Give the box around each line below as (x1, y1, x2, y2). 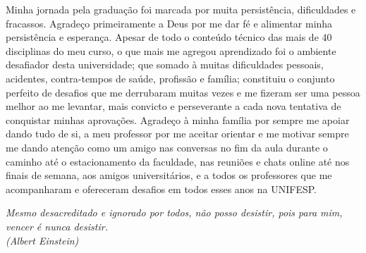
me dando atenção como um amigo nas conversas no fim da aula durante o (6, 140, 328, 154)
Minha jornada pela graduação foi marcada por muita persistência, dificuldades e (6, 2, 356, 16)
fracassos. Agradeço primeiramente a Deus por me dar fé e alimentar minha (6, 16, 333, 30)
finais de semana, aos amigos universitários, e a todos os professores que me (6, 168, 332, 183)
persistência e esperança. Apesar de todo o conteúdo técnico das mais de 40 (6, 30, 332, 44)
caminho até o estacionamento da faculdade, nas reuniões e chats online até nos (6, 154, 350, 168)
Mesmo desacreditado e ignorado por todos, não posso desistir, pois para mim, (6, 205, 343, 220)
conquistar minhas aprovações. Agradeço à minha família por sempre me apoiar (6, 112, 350, 127)
